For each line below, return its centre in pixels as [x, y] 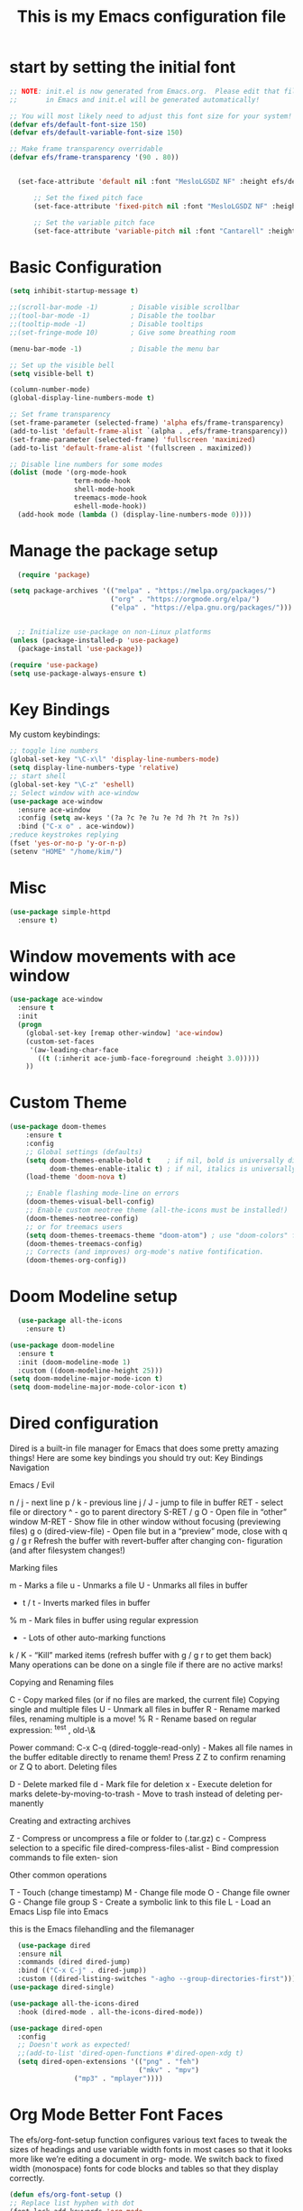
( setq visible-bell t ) [52, 373]
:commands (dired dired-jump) [74, 1962]
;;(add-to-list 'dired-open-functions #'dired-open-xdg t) [131, 2053]
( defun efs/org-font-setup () [66, 2194]
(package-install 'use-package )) [80, 648]
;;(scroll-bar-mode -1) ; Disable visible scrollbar [125, 307]
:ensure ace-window [54, 810]
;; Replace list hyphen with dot [72, 2203]
